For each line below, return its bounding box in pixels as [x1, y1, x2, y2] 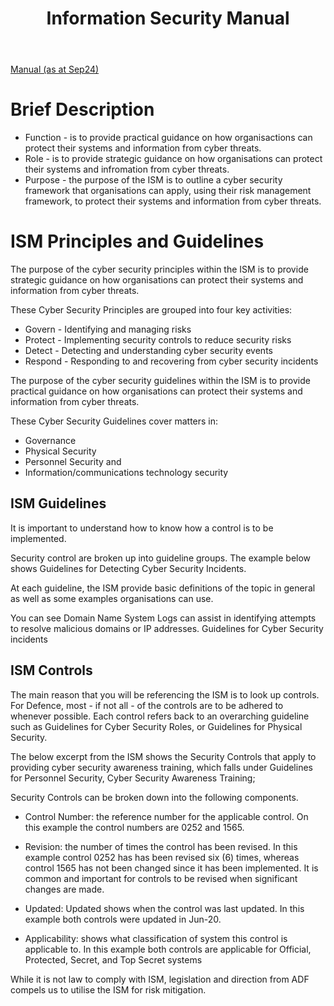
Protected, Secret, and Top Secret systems [24, 953, 203, 966]
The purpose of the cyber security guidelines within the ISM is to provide [10, 375, 311, 387]
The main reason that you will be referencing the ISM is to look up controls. [10, 688, 320, 701]
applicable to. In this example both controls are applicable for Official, [24, 943, 312, 955]
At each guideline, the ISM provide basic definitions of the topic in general [10, 582, 316, 594]
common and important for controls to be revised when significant [24, 872, 298, 884]
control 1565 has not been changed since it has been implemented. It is [24, 862, 319, 874]
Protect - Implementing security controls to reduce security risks [24, 334, 292, 346]
